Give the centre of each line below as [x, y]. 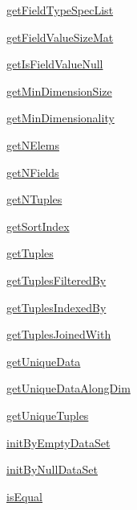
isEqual [25, 496]
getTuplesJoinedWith [59, 334]
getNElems [33, 144]
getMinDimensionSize [59, 90]
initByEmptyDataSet [58, 442]
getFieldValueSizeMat [60, 37]
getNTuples [34, 199]
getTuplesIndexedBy [56, 307]
